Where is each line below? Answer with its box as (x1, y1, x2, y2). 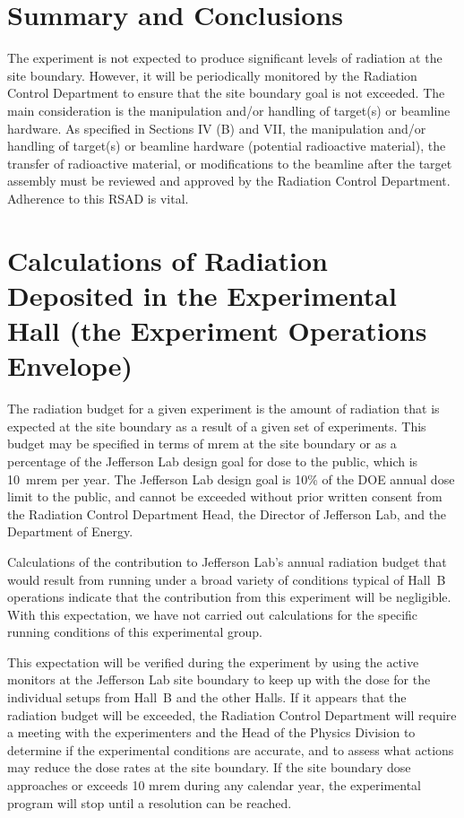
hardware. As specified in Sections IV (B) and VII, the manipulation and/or (7, 118, 426, 137)
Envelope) (7, 347, 133, 384)
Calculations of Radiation (7, 241, 328, 278)
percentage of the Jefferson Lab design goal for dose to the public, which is (7, 451, 418, 470)
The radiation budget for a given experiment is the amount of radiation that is (7, 399, 440, 418)
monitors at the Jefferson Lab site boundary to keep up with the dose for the (7, 670, 431, 689)
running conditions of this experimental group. (7, 622, 262, 641)
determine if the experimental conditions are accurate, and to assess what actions (7, 740, 454, 759)
